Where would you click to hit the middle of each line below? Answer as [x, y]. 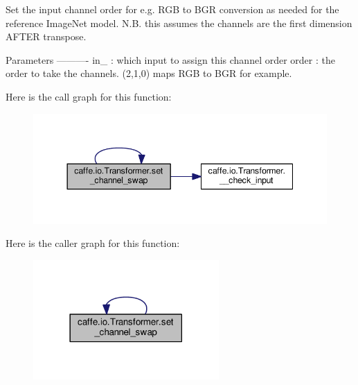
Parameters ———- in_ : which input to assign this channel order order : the [170, 59]
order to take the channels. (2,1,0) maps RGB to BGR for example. [149, 73]
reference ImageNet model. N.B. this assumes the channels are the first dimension [179, 23]
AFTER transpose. [46, 36]
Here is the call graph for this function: [89, 96]
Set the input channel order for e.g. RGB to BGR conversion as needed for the [172, 9]
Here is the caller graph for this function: [93, 243]
